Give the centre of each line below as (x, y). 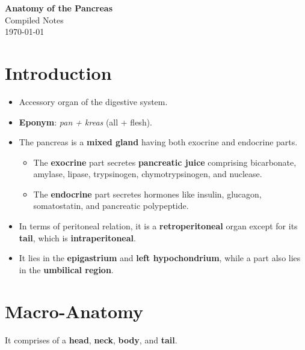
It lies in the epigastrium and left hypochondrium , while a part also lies (160, 258)
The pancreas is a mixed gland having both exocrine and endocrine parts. (158, 142)
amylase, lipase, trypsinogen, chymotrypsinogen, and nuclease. (148, 174)
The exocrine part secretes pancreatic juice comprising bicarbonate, (165, 162)
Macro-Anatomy (74, 311)
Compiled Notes (34, 20)
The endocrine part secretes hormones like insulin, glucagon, (147, 194)
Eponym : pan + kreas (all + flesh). (86, 122)
